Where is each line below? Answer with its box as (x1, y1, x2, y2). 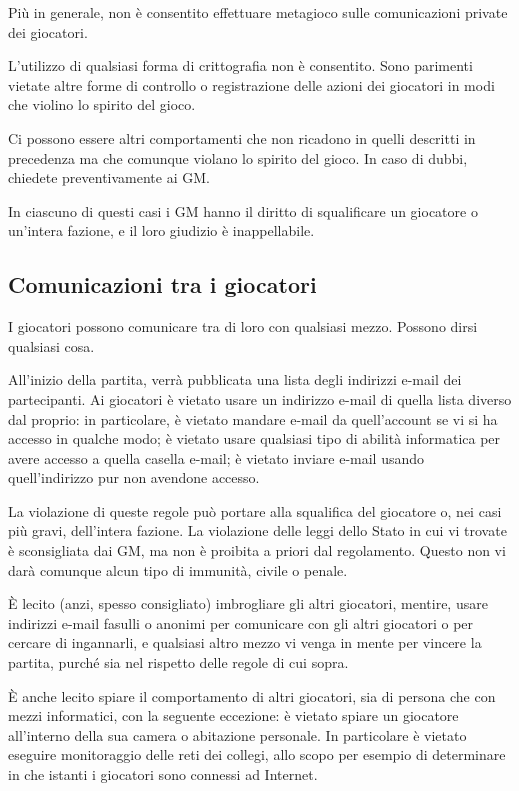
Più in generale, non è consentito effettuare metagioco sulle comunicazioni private (8, 2, 508, 22)
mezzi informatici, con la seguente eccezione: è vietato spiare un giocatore (8, 705, 459, 726)
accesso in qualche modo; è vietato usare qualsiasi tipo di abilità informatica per (8, 428, 501, 449)
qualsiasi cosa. (8, 335, 95, 356)
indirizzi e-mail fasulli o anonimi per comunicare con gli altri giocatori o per (8, 612, 474, 633)
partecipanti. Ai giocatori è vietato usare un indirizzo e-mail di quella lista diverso (8, 388, 512, 409)
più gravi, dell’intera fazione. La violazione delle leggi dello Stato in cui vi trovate (8, 520, 507, 541)
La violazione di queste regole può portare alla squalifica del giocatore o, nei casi (8, 500, 502, 521)
